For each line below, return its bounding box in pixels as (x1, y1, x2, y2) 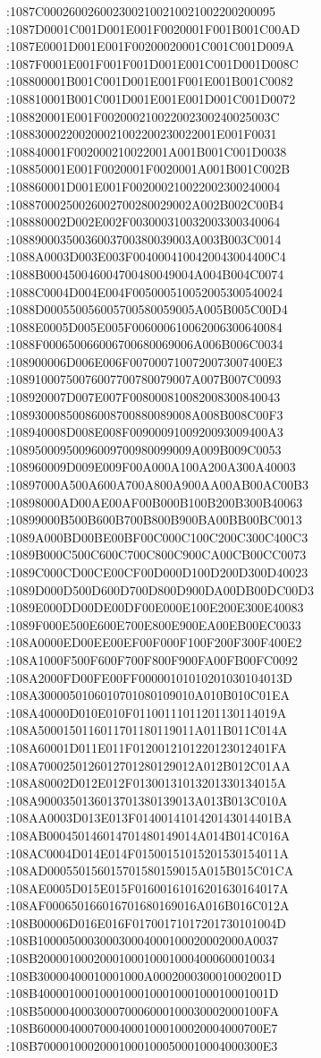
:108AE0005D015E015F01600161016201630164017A (6, 878, 289, 897)
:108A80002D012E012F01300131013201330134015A (6, 773, 287, 792)
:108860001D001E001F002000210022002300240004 (6, 176, 281, 195)
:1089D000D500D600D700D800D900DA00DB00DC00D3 (6, 580, 314, 599)
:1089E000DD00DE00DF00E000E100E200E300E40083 (6, 598, 304, 617)
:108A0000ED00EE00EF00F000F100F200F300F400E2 (6, 633, 302, 652)
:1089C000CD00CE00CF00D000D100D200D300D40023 (6, 563, 308, 581)
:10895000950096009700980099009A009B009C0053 (6, 439, 282, 458)
